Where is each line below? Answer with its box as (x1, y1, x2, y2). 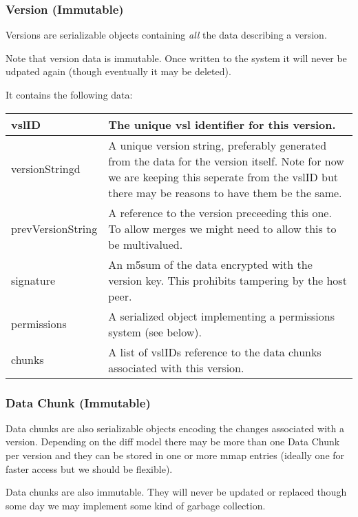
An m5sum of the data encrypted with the (108, 256, 313, 272)
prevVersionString (11, 220, 98, 236)
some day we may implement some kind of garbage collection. (6, 498, 266, 512)
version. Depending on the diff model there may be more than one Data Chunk (6, 434, 340, 449)
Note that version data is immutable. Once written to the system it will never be (6, 50, 347, 65)
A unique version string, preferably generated (108, 136, 327, 153)
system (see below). (108, 323, 202, 340)
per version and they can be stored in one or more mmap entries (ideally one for (6, 448, 345, 462)
